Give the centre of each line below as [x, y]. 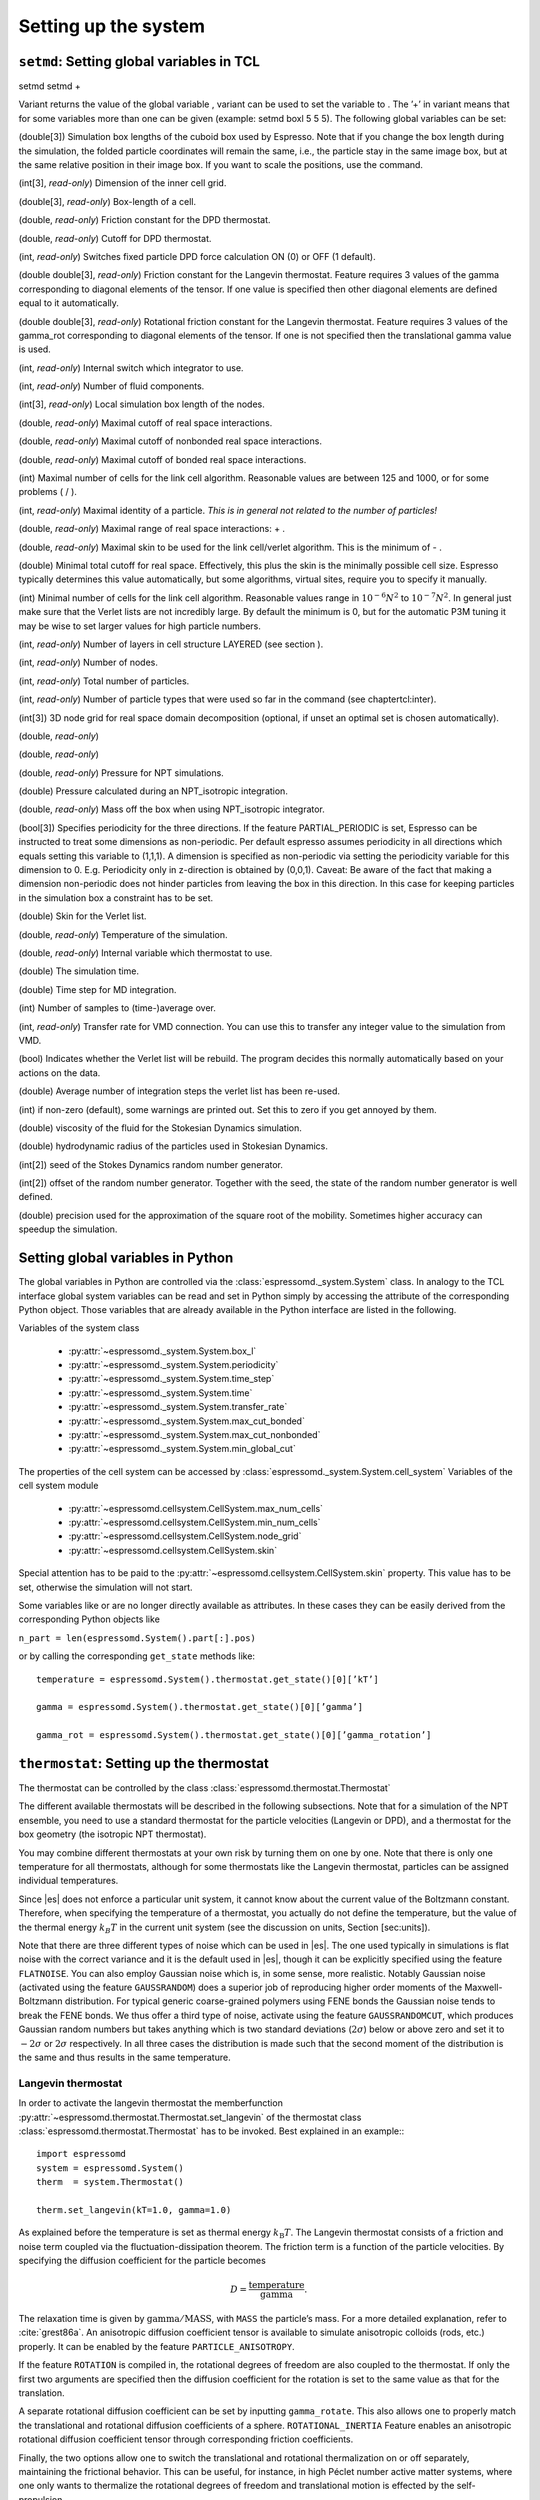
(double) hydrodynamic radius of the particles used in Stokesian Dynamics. [173, 1146]
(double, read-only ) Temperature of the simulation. [123, 934]
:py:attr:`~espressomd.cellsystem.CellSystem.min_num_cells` [194, 1522]
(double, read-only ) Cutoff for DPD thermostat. [115, 238]
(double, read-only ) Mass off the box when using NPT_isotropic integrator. [171, 809]
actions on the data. [59, 1072]
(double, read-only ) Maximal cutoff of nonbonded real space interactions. [170, 441]
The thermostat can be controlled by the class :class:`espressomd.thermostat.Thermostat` [204, 1787]
